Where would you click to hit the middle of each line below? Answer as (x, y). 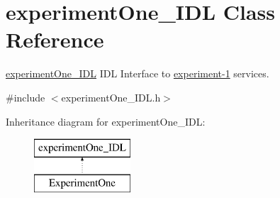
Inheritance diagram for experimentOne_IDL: (106, 121)
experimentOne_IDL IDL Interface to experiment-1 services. (138, 73)
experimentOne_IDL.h (111, 97)
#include (26, 97)
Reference (55, 39)
